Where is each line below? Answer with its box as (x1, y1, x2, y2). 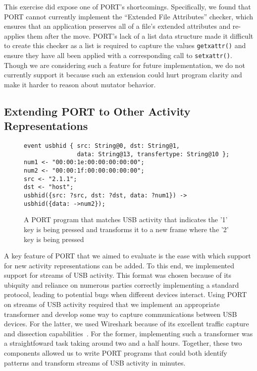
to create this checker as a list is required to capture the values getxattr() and (4, 40, 246, 51)
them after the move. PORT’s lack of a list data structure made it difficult (27, 30, 254, 41)
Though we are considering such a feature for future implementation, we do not (4, 60, 245, 70)
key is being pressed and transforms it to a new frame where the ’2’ (24, 224, 229, 234)
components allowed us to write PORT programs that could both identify (4, 348, 227, 358)
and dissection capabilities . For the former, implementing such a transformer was (4, 328, 253, 338)
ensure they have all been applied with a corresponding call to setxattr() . (4, 50, 232, 61)
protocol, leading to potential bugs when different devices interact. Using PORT (4, 289, 247, 300)
